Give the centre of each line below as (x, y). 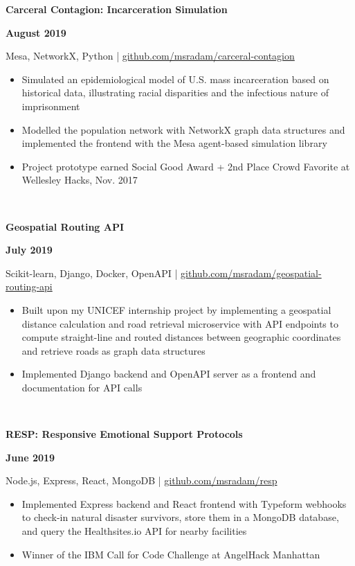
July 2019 (29, 250)
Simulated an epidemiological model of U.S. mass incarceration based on (175, 79)
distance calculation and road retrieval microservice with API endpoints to (180, 323)
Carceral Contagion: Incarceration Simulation (117, 9)
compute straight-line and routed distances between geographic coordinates (181, 337)
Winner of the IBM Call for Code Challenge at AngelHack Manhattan (171, 554)
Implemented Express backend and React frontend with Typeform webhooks (184, 503)
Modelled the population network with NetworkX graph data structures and (183, 129)
